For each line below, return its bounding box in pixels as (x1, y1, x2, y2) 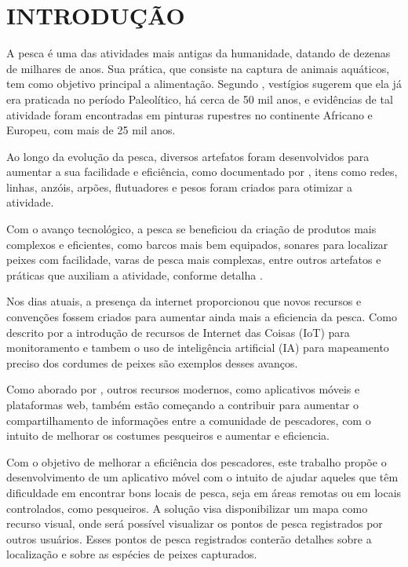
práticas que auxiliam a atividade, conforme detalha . (6, 266, 263, 283)
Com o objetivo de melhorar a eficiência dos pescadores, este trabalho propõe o (6, 453, 387, 470)
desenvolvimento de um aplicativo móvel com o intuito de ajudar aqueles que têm (6, 469, 399, 485)
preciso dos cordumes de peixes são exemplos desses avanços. (6, 354, 298, 371)
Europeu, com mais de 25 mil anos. (6, 122, 176, 138)
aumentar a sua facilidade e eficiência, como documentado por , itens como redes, (6, 163, 398, 180)
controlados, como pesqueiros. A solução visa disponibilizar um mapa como (6, 499, 368, 516)
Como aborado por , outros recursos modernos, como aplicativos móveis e (6, 381, 360, 397)
